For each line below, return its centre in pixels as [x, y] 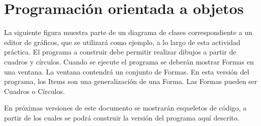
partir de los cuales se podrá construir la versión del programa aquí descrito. [122, 117]
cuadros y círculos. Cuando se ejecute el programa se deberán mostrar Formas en [129, 61]
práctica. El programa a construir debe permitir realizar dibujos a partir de [120, 52]
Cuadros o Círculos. [34, 91]
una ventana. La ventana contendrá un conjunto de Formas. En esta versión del [127, 71]
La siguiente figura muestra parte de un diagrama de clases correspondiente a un [128, 32]
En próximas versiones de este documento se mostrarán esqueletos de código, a [125, 108]
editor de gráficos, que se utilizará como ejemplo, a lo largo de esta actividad [122, 42]
